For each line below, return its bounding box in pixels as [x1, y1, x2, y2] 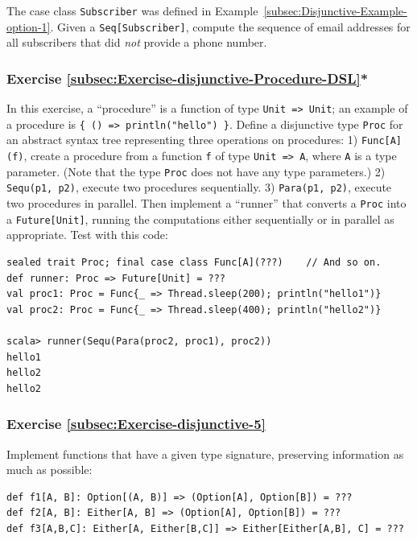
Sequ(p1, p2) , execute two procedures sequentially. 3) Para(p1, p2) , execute [6, 179, 392, 196]
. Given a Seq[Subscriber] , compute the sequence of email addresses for [50, 18, 411, 35]
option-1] [6, 18, 51, 35]
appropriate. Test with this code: [6, 226, 168, 243]
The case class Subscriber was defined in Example [6, 2, 258, 19]
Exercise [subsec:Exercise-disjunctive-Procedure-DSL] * [6, 68, 369, 88]
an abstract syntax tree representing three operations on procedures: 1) [6, 131, 358, 148]
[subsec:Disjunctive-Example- [263, 2, 407, 19]
